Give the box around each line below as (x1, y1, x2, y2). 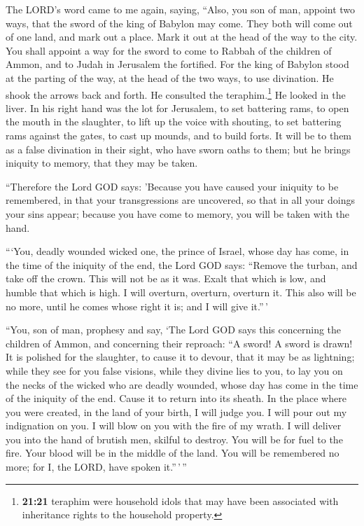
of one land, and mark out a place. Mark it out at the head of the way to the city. (6, 29, 358, 44)
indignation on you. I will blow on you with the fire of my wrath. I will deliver (6, 418, 342, 433)
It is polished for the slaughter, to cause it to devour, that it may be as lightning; (6, 349, 355, 364)
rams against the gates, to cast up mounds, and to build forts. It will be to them (6, 128, 352, 142)
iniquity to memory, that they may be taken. (6, 155, 198, 170)
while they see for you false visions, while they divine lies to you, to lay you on (6, 363, 343, 378)
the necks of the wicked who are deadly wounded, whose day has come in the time (6, 377, 358, 392)
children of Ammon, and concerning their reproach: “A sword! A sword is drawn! (6, 335, 353, 350)
